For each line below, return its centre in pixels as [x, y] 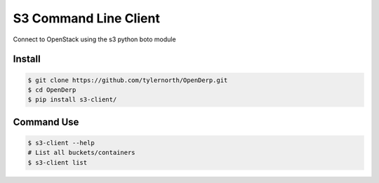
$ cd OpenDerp [52, 90]
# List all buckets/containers [82, 153]
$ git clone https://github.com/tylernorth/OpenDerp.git [128, 80]
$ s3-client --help [61, 143]
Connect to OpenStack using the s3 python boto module [94, 39]
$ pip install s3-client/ [72, 100]
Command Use [46, 122]
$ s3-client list [58, 162]
